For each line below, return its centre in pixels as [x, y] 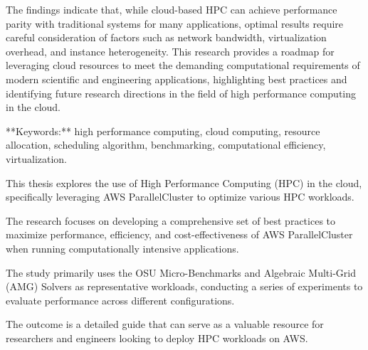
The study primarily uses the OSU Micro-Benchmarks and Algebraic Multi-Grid [181, 272]
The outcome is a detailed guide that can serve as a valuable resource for [165, 324]
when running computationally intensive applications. [122, 248]
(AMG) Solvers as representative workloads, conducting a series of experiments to [184, 286]
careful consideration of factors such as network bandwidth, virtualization [166, 37]
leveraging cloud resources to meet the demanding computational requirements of [183, 65]
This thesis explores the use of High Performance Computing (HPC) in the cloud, [184, 182]
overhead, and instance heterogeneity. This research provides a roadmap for [170, 51]
